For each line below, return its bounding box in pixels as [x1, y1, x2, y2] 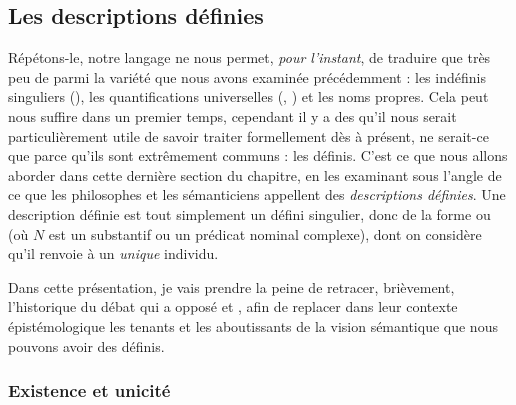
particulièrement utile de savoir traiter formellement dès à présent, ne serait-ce [8, 125, 489, 146]
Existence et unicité [8, 378, 171, 403]
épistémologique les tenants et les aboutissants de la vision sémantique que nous [8, 315, 498, 336]
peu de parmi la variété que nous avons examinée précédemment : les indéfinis [8, 66, 486, 87]
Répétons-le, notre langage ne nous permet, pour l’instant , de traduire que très [8, 47, 491, 68]
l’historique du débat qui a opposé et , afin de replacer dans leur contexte [8, 296, 458, 317]
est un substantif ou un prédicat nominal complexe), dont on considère [48, 223, 482, 244]
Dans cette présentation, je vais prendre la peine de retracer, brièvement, [8, 276, 455, 297]
